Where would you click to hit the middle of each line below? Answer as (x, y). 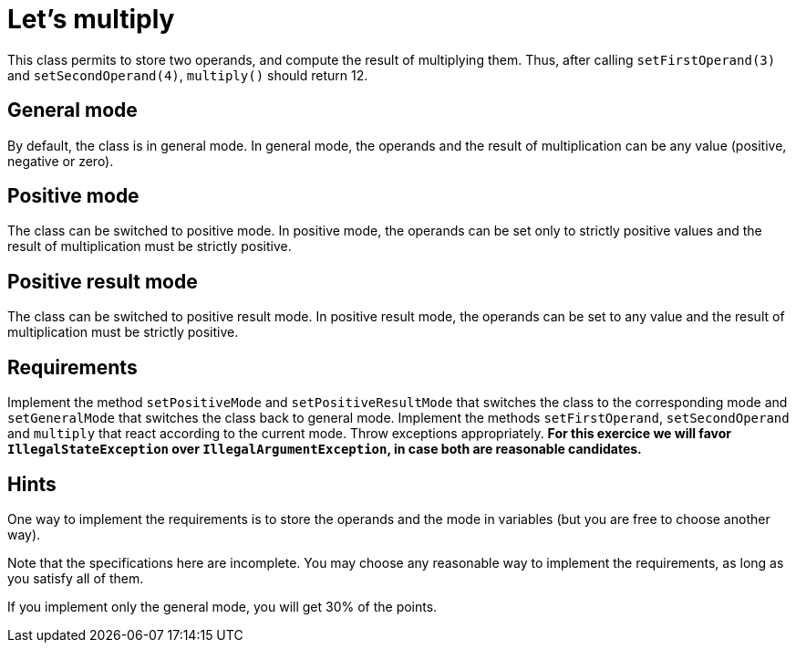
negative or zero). (61, 161)
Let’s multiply (91, 19)
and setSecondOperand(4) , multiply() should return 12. (188, 75)
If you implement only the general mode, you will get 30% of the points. (222, 606)
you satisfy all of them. (76, 578)
